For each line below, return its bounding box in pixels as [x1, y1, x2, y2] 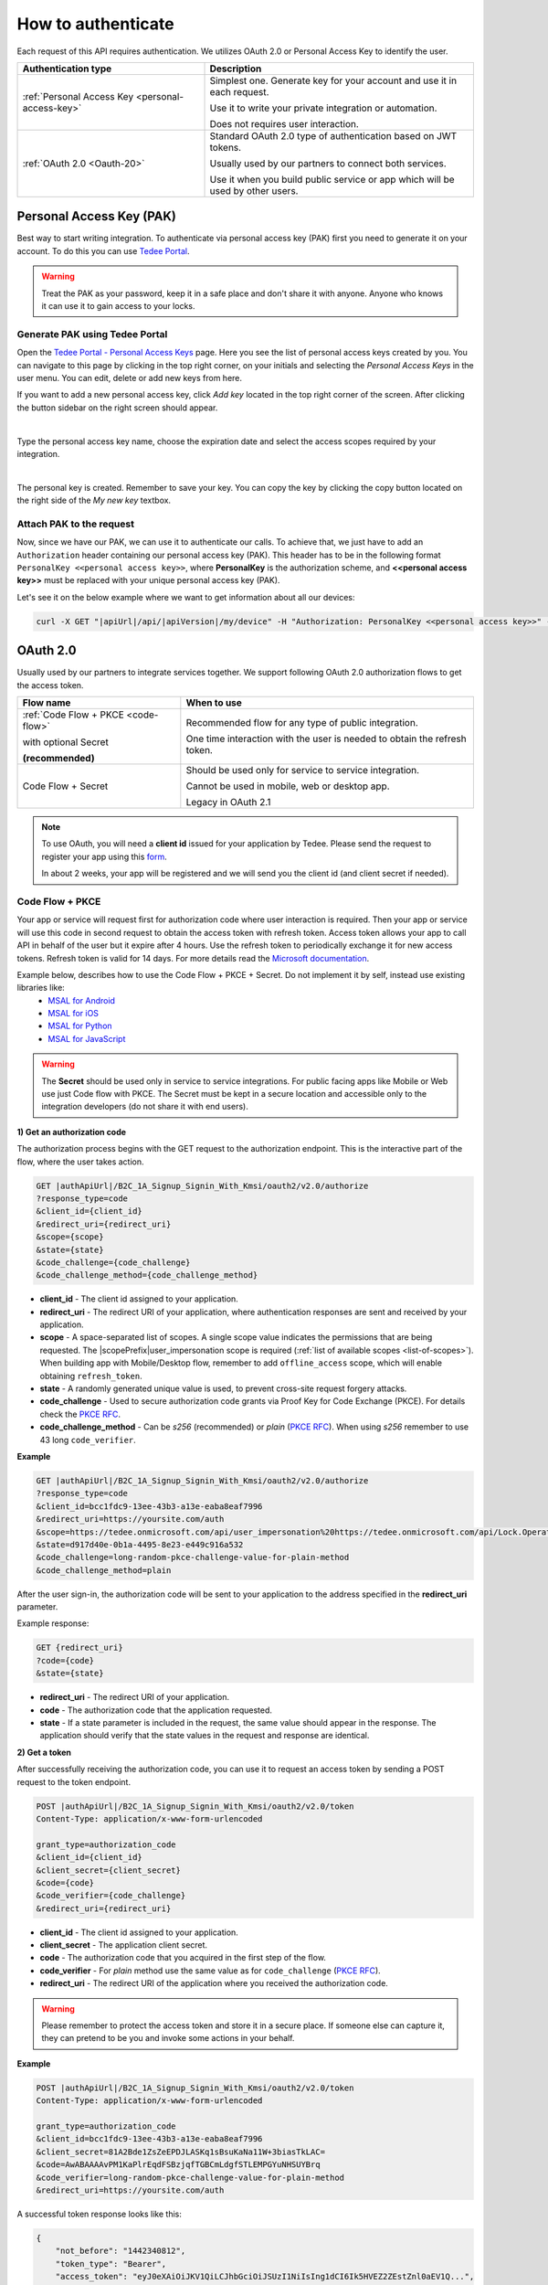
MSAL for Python [47, 1020, 113, 1032]
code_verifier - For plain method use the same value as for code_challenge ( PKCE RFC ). [39, 1965, 381, 1976]
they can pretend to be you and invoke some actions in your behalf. [41, 2033, 295, 2044]
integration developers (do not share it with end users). [41, 1101, 248, 1112]
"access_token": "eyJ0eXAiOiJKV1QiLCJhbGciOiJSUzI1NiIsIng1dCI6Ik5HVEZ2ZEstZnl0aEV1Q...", [55, 2271, 475, 2282]
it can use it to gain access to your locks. [41, 301, 195, 312]
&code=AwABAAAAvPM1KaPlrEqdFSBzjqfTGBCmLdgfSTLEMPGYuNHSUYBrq [36, 2160, 321, 2170]
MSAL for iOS [47, 1008, 100, 1019]
